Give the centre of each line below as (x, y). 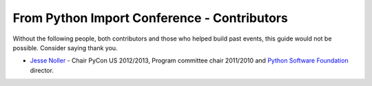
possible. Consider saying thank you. (65, 47)
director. (42, 70)
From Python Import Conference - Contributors (151, 18)
